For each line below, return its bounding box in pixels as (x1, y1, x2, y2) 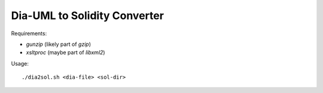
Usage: (11, 60, 29, 67)
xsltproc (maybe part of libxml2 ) (26, 49, 105, 56)
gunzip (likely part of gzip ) (26, 41, 91, 48)
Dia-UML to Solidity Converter (11, 9, 164, 22)
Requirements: (11, 30, 47, 37)
